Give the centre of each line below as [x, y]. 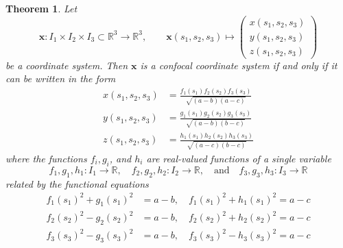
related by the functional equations [77, 183]
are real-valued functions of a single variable [239, 158]
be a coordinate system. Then [67, 65]
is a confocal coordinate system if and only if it [239, 65]
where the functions [46, 158]
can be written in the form [61, 78]
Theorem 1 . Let [42, 8]
